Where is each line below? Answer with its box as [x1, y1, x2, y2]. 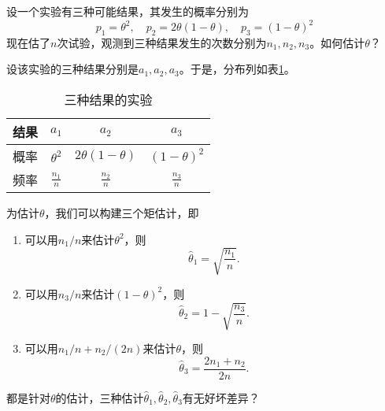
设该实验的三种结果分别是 [6, 61, 139, 77]
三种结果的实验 [64, 91, 153, 109]
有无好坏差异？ [182, 389, 260, 405]
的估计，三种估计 [55, 389, 144, 405]
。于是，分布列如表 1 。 [179, 61, 295, 77]
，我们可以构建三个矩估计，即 [44, 205, 199, 221]
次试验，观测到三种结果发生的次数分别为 [57, 34, 267, 50]
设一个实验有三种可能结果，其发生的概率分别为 [6, 3, 249, 19]
